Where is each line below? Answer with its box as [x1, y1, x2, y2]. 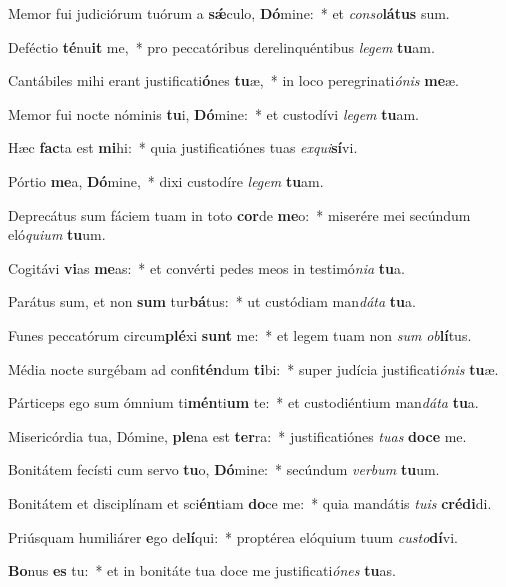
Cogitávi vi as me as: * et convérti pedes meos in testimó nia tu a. [8, 257, 405, 278]
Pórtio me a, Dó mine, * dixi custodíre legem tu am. [8, 170, 324, 191]
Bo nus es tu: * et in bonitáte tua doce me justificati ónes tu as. [8, 560, 396, 581]
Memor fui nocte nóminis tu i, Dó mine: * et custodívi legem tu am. [8, 103, 420, 124]
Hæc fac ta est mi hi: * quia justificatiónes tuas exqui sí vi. [8, 137, 358, 158]
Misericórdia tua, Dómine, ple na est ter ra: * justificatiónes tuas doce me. [8, 425, 467, 446]
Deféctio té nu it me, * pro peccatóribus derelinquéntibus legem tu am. [8, 36, 435, 57]
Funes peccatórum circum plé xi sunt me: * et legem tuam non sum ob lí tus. [8, 324, 472, 345]
